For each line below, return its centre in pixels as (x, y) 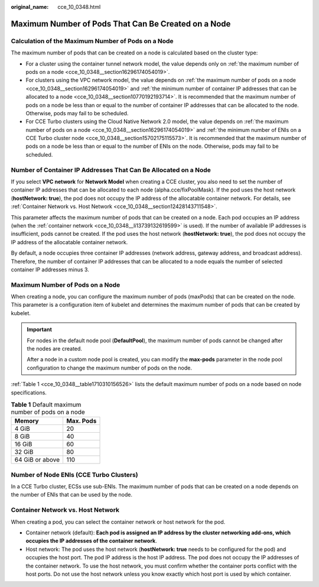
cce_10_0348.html (79, 7)
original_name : (30, 7)
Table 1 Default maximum (46, 405)
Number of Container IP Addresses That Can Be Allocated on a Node (111, 170)
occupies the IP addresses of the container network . (91, 541)
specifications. (29, 393)
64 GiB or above (37, 460)
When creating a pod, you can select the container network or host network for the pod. (118, 522)
